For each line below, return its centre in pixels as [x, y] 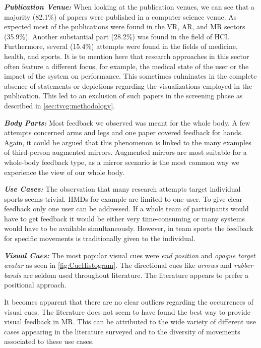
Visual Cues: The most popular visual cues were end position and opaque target [130, 255]
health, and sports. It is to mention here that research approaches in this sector [127, 56]
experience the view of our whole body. [64, 172]
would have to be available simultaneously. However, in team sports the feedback [129, 228]
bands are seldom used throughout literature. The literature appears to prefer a [126, 275]
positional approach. [35, 285]
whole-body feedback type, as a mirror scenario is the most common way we [122, 162]
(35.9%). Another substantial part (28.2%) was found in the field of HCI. [117, 36]
